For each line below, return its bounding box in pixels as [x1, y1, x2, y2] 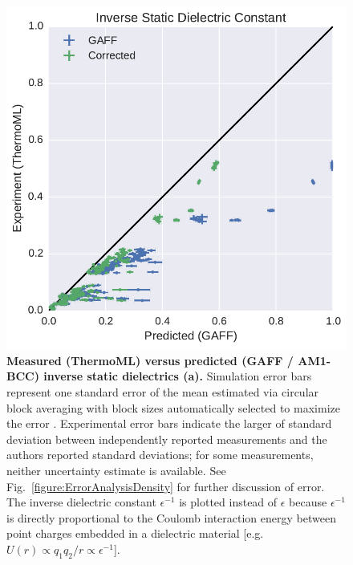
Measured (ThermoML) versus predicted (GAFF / [6, 352, 294, 368]
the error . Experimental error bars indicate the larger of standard [6, 415, 332, 432]
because [289, 494, 327, 510]
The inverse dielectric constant [6, 494, 156, 510]
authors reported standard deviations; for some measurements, [6, 446, 314, 463]
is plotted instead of [179, 494, 278, 510]
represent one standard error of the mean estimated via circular [6, 384, 319, 400]
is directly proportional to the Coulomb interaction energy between [6, 509, 336, 526]
